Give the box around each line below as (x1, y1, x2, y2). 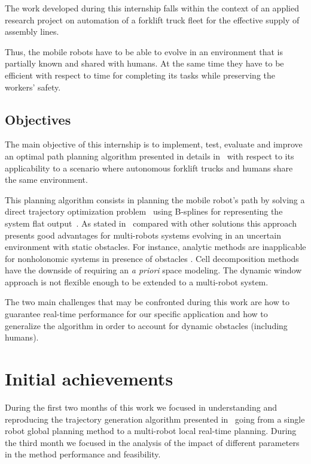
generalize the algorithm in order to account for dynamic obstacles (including (5, 319, 288, 332)
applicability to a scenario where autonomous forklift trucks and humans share (5, 161, 293, 174)
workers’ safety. (5, 80, 61, 93)
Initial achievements (5, 366, 173, 391)
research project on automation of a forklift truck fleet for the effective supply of (5, 13, 300, 26)
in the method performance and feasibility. (5, 448, 161, 460)
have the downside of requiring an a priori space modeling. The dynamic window (5, 264, 302, 276)
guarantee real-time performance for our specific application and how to (5, 308, 268, 320)
